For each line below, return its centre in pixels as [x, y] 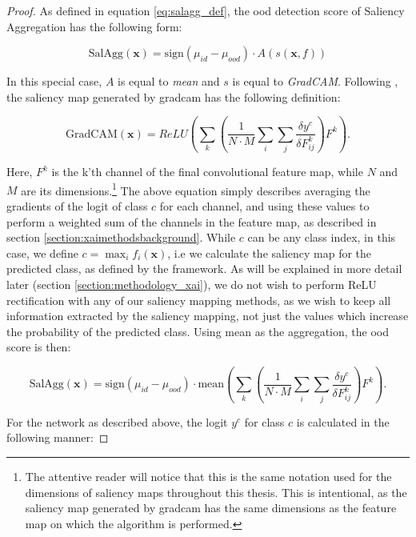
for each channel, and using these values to [264, 206]
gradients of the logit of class [77, 206]
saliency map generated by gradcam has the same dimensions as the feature [211, 508]
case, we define [42, 252]
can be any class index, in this [322, 237]
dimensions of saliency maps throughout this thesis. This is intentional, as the [216, 492]
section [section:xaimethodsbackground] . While [121, 237]
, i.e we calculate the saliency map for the [270, 252]
